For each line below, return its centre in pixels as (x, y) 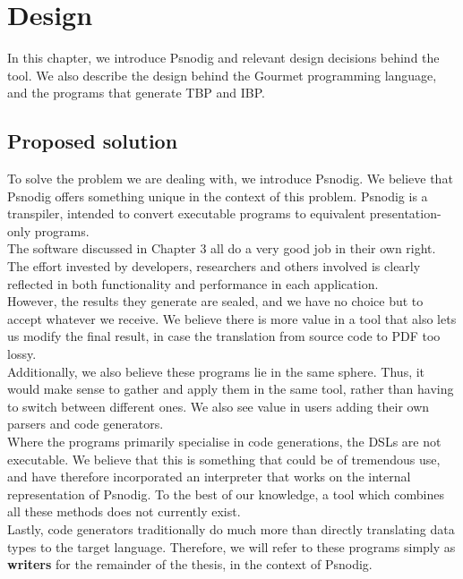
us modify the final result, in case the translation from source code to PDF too (224, 336)
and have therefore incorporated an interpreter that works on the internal (209, 477)
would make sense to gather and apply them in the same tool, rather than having (231, 389)
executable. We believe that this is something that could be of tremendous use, (224, 459)
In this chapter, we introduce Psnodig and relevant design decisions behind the (223, 58)
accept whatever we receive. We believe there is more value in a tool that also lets (232, 318)
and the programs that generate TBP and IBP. (136, 93)
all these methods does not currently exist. (124, 511)
